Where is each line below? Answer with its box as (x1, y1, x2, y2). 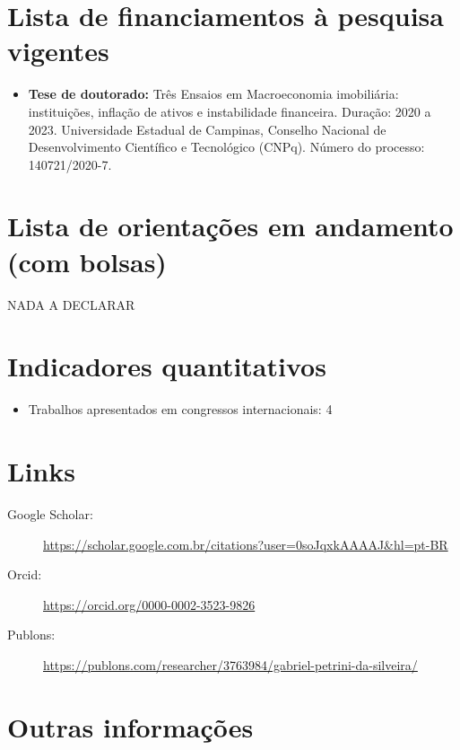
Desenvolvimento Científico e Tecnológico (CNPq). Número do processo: (28, 137, 425, 156)
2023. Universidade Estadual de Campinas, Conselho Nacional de (28, 119, 386, 138)
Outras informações (7, 708, 254, 745)
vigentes (7, 32, 109, 69)
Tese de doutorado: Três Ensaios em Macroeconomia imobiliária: (28, 84, 399, 103)
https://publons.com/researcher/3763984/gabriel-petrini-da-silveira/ (43, 656, 418, 674)
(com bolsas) (7, 243, 167, 279)
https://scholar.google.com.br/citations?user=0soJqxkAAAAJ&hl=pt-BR (43, 534, 448, 553)
